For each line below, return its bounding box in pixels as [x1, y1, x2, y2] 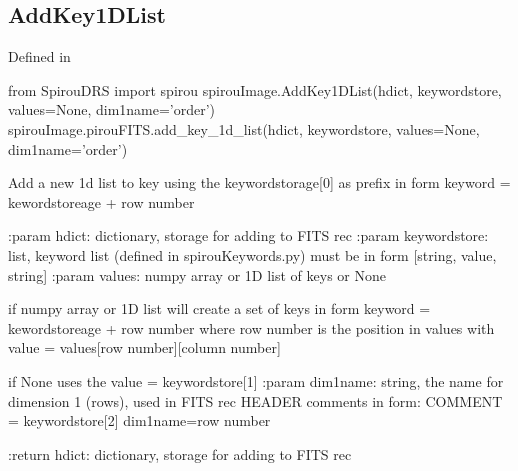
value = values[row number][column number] [8, 337, 281, 358]
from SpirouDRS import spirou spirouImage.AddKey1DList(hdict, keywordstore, [8, 79, 502, 100]
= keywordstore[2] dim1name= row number [8, 410, 271, 431]
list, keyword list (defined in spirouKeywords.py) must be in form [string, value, [8, 244, 497, 265]
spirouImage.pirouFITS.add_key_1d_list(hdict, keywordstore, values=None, [8, 118, 480, 139]
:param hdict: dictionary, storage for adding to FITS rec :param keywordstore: [8, 225, 489, 246]
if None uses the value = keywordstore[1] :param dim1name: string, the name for [8, 370, 504, 391]
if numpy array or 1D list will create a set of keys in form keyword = [8, 298, 431, 319]
